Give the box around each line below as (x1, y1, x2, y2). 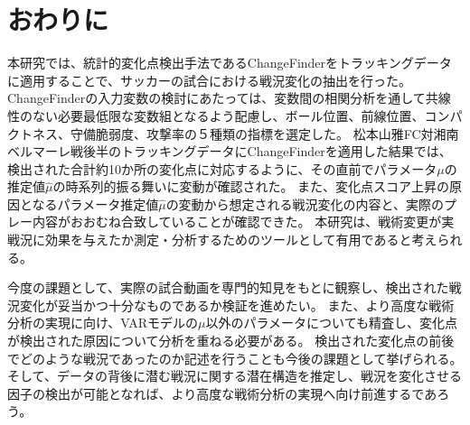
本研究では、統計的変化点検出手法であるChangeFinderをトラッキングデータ (7, 53, 452, 72)
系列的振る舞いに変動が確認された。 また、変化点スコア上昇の (78, 177, 450, 196)
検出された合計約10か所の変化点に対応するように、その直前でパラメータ (7, 159, 437, 178)
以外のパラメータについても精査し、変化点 (205, 313, 457, 332)
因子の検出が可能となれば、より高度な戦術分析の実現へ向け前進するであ (7, 383, 437, 402)
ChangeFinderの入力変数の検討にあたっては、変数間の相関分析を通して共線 (7, 88, 451, 107)
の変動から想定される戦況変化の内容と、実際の (165, 194, 445, 213)
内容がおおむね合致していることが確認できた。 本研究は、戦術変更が (32, 212, 442, 231)
